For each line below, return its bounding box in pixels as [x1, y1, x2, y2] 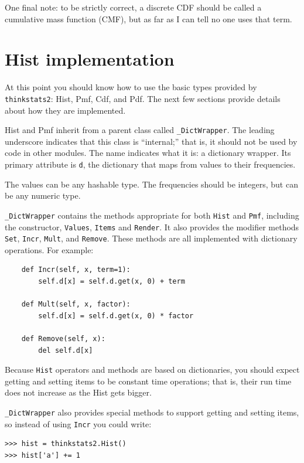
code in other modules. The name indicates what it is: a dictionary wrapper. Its [5, 147, 291, 159]
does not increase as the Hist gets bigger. [5, 386, 152, 399]
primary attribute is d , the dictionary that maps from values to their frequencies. [5, 158, 296, 170]
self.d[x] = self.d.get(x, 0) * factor [38, 311, 194, 320]
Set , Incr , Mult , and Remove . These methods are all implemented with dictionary [5, 232, 298, 244]
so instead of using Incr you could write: [5, 417, 152, 430]
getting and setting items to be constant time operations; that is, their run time [5, 375, 292, 387]
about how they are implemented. [5, 104, 126, 116]
